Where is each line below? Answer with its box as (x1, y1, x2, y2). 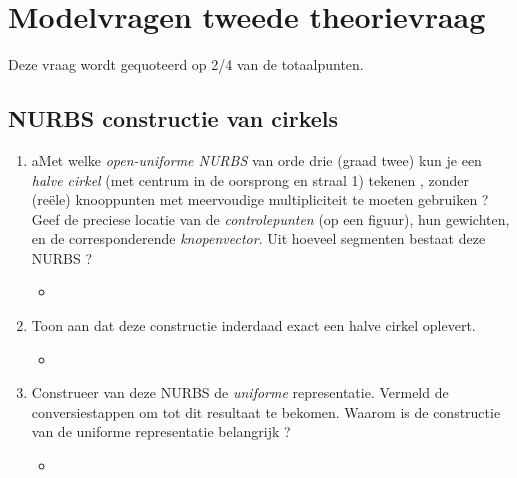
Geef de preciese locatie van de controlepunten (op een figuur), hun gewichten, (31, 208, 510, 229)
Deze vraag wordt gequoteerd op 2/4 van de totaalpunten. (8, 54, 364, 75)
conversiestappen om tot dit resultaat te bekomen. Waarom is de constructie (31, 401, 501, 422)
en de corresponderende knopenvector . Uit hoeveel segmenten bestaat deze (31, 228, 486, 249)
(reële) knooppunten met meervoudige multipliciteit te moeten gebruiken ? (31, 189, 489, 210)
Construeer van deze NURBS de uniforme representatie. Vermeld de (31, 382, 449, 403)
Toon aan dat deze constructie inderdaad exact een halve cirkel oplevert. (31, 315, 476, 336)
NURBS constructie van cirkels (8, 103, 339, 134)
